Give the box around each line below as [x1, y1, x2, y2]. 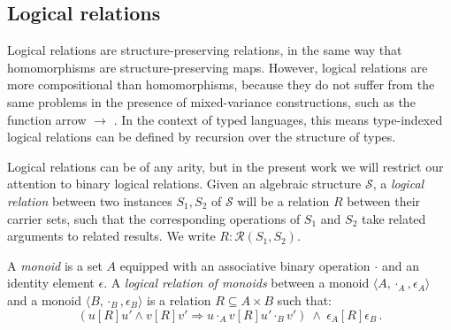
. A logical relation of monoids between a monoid [103, 273, 370, 292]
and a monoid [7, 290, 82, 309]
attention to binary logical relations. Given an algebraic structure [7, 174, 362, 193]
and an [381, 256, 419, 274]
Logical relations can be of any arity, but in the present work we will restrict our [7, 157, 444, 175]
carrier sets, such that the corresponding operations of [7, 209, 301, 227]
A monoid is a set [7, 256, 103, 274]
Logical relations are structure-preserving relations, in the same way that [7, 41, 402, 59]
